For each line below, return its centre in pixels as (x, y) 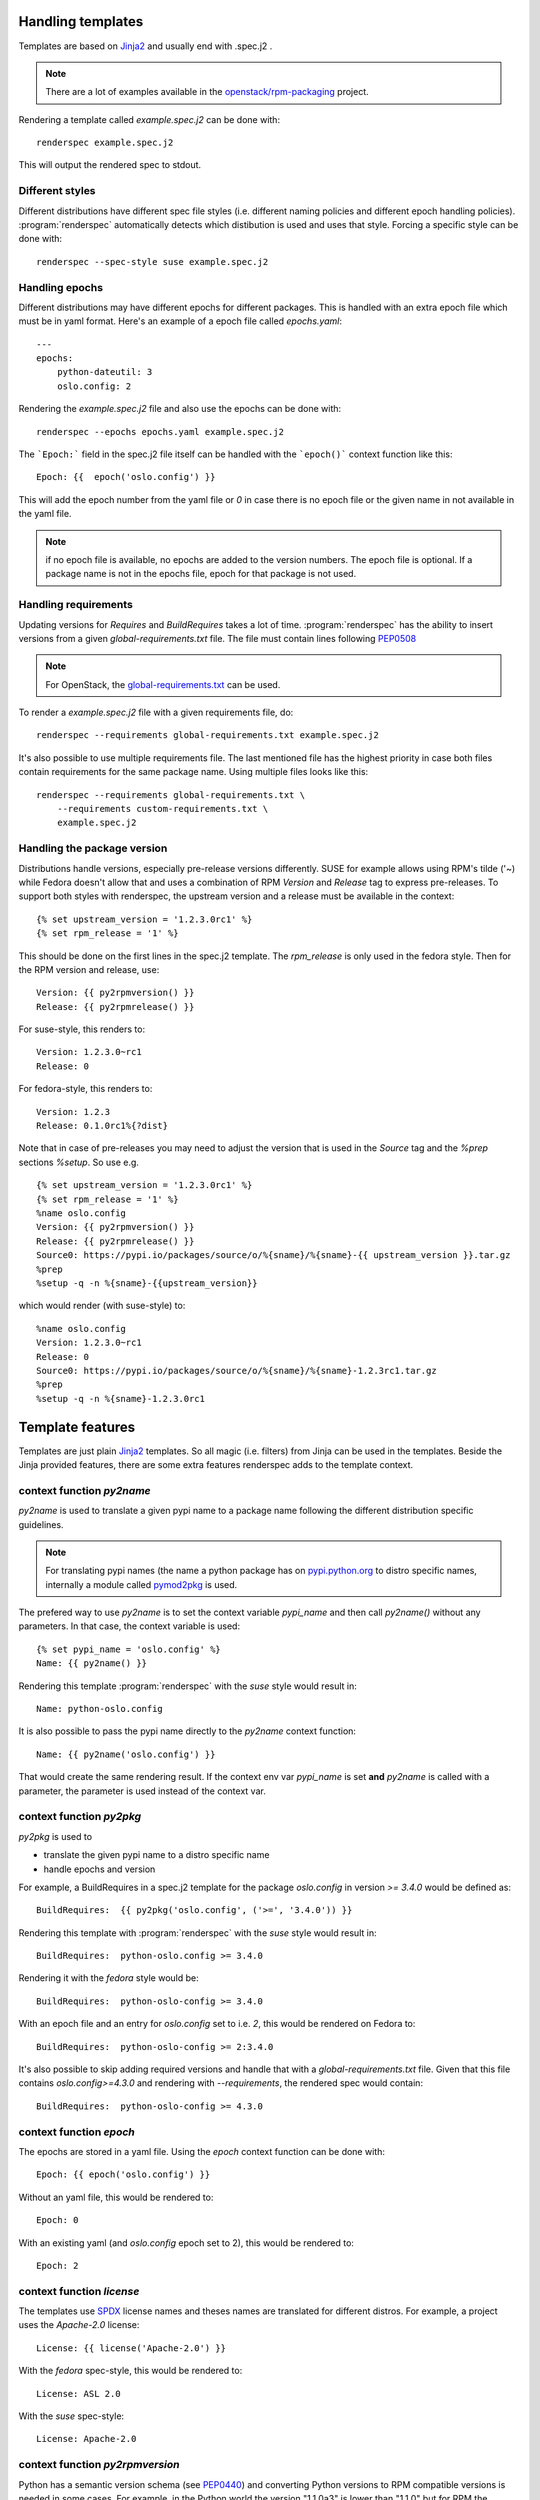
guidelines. (41, 1524)
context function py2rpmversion (99, 2465)
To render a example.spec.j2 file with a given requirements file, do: (156, 712)
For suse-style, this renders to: (81, 1029)
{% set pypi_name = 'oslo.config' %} (129, 1649)
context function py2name (84, 1490)
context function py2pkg (80, 1817)
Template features (77, 1426)
